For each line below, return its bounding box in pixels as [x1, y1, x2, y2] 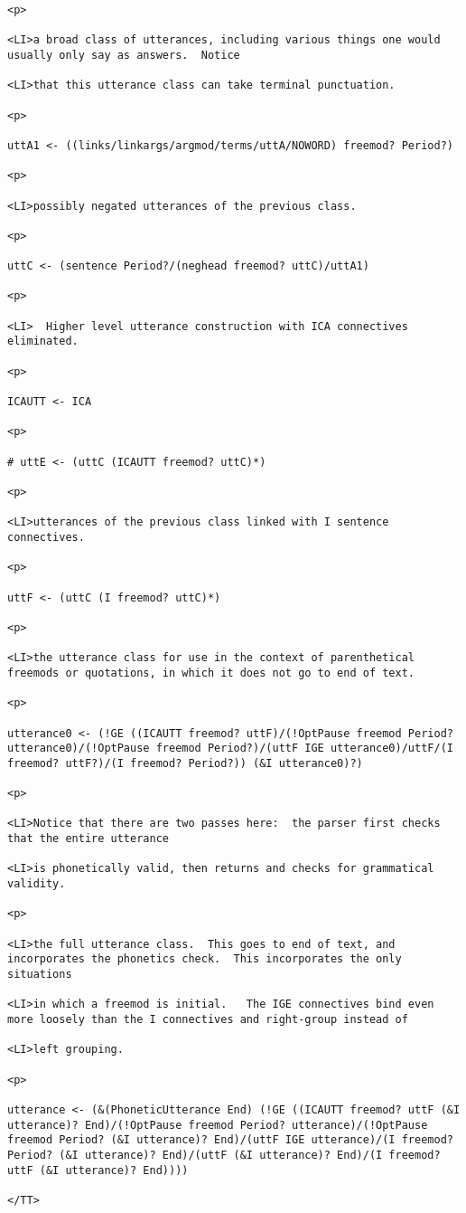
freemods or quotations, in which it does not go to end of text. [7, 666, 415, 679]
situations [7, 968, 72, 981]
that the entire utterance [7, 832, 169, 846]
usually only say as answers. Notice [7, 48, 240, 62]
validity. [7, 877, 66, 891]
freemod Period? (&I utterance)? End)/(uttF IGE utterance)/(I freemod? [7, 1133, 453, 1147]
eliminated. [7, 335, 79, 348]
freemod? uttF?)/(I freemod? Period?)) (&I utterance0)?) [7, 756, 363, 770]
